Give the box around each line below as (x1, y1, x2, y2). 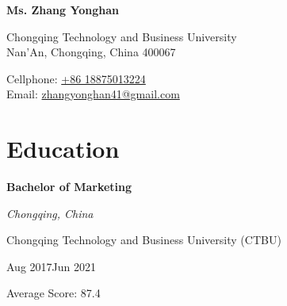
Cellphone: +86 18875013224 (6, 70, 146, 86)
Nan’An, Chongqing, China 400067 (6, 44, 176, 60)
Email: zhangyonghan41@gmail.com (6, 86, 180, 102)
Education (6, 132, 120, 165)
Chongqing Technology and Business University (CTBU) (6, 231, 281, 248)
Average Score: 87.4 (6, 285, 101, 301)
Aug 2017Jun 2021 (6, 258, 96, 274)
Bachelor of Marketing (6, 178, 132, 195)
